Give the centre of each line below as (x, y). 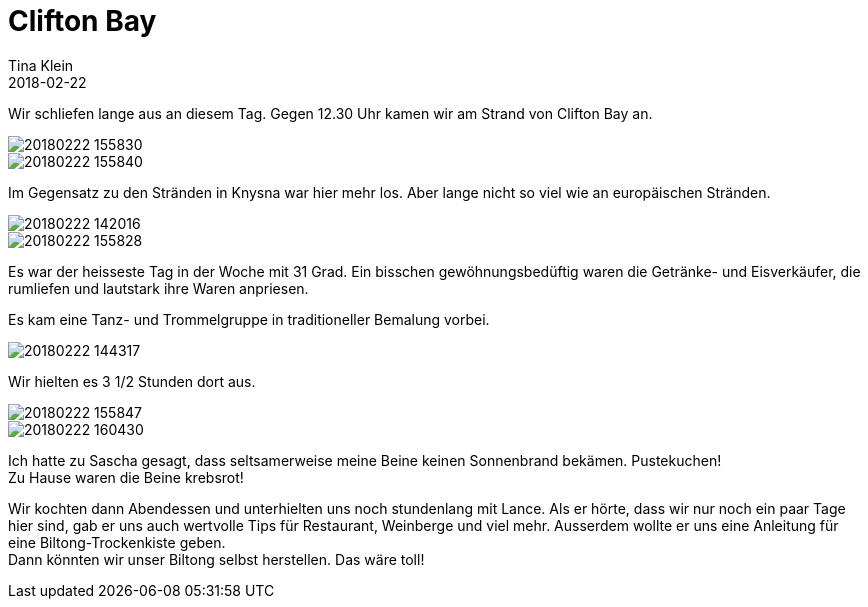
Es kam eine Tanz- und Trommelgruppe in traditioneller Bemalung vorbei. (249, 319)
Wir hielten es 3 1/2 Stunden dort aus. (132, 381)
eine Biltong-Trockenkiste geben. (117, 542)
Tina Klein (41, 65)
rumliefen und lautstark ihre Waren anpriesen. (158, 288)
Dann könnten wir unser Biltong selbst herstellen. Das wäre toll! (216, 559)
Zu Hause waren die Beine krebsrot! (126, 477)
